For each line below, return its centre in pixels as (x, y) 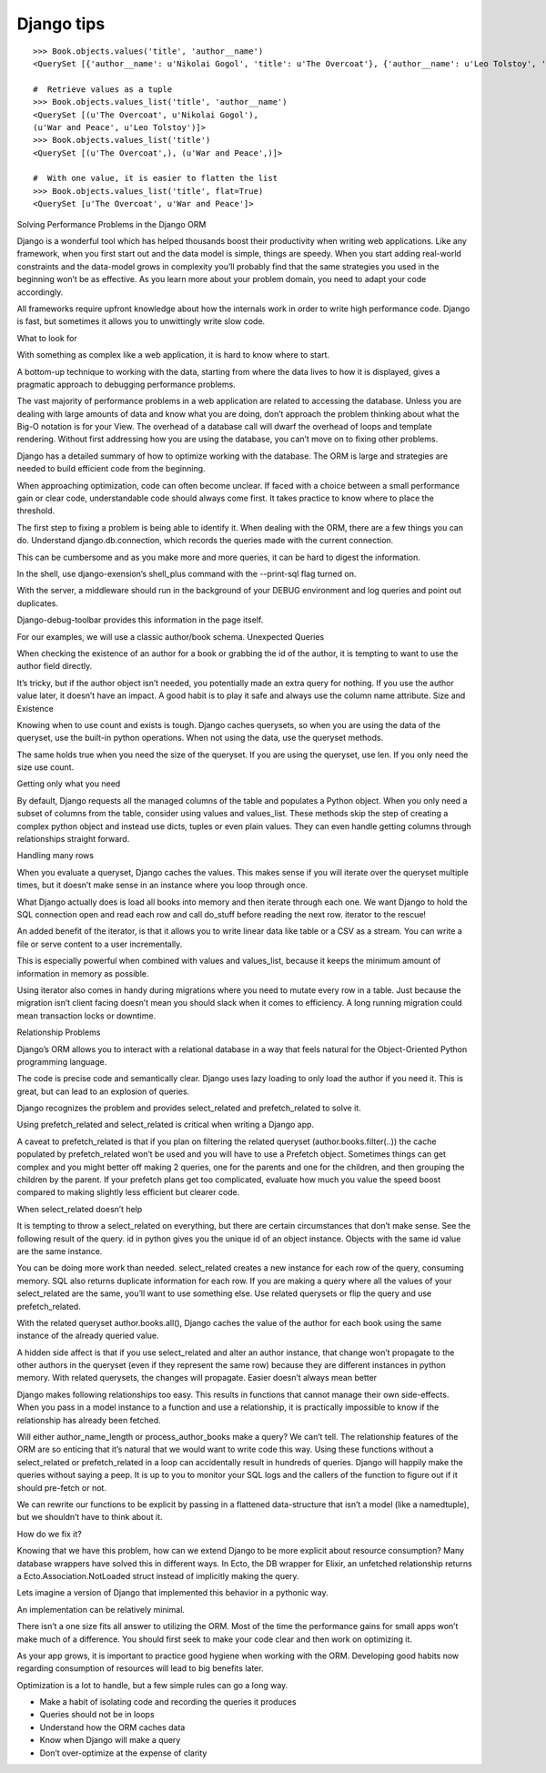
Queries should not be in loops (97, 1715)
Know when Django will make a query (110, 1740)
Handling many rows (56, 856)
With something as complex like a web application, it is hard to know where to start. (173, 355)
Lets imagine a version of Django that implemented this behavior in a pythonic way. (172, 1593)
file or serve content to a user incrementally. (100, 944)
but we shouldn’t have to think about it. (90, 1517)
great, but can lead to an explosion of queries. (103, 1091)
